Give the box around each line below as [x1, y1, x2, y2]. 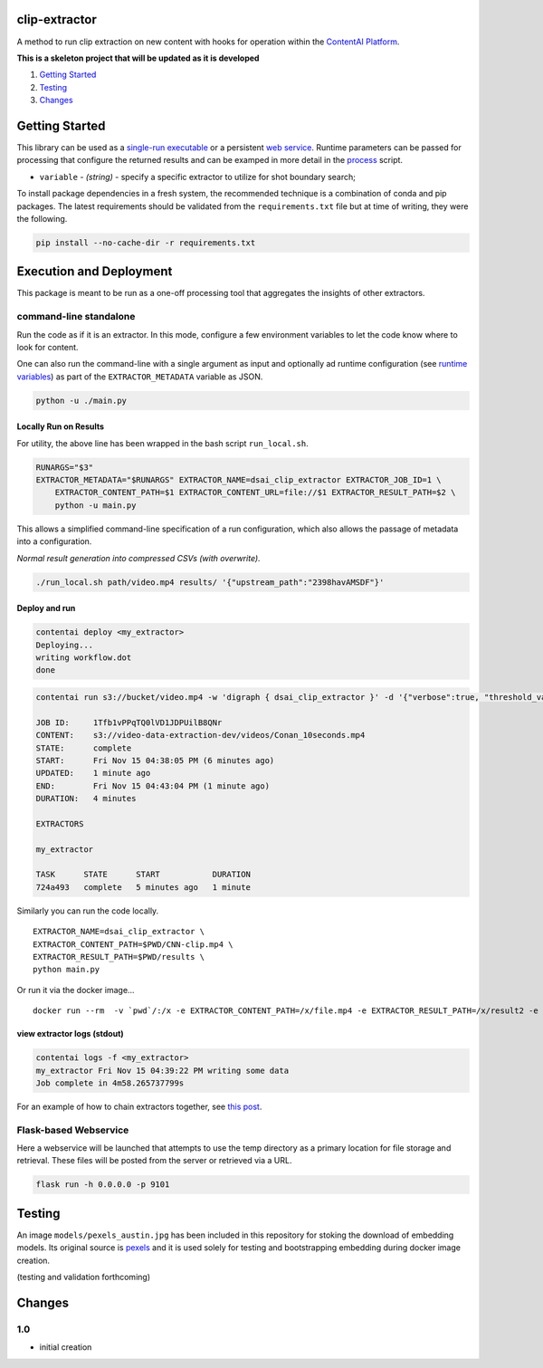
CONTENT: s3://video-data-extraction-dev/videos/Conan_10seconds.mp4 [35, 730, 366, 741]
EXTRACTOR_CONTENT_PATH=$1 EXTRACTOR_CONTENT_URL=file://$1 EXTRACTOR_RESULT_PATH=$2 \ [54, 487, 456, 498]
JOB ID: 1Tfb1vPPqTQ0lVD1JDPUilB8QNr [35, 717, 223, 728]
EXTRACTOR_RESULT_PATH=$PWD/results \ [33, 952, 205, 961]
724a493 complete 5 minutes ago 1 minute [35, 882, 251, 892]
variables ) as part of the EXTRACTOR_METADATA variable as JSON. [16, 371, 263, 382]
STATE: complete [35, 742, 132, 753]
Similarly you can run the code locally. [16, 905, 159, 916]
